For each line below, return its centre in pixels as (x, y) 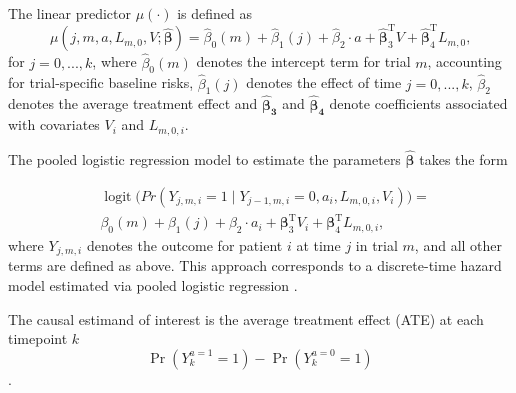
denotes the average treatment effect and (133, 103)
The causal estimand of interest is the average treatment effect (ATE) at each (246, 318)
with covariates (54, 124)
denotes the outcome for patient (184, 244)
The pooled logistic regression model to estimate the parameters (204, 159)
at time (318, 244)
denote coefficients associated (418, 103)
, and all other (458, 244)
